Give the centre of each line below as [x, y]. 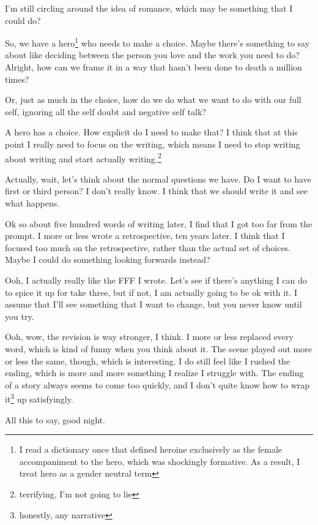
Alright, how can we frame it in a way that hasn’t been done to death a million [153, 67]
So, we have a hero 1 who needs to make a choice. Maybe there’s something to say [157, 42]
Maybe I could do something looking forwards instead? [108, 259]
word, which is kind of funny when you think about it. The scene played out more [158, 348]
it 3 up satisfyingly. [39, 398]
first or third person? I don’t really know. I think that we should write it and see [156, 191]
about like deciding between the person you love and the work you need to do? [152, 55]
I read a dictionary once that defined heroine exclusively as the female [150, 449]
